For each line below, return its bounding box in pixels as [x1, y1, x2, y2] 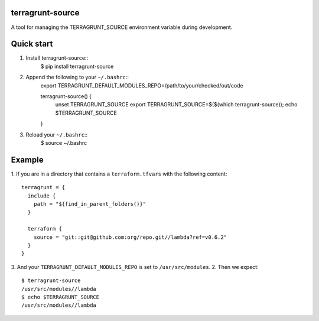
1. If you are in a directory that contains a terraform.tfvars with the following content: [11, 170, 227, 177]
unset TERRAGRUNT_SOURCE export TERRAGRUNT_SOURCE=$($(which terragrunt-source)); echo [55, 101, 298, 108]
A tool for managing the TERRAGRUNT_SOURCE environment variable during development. [11, 24, 233, 31]
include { [27, 192, 56, 199]
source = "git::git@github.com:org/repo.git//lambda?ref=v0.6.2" [33, 234, 227, 241]
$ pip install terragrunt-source [40, 63, 114, 70]
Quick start [11, 39, 53, 49]
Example [11, 154, 44, 165]
